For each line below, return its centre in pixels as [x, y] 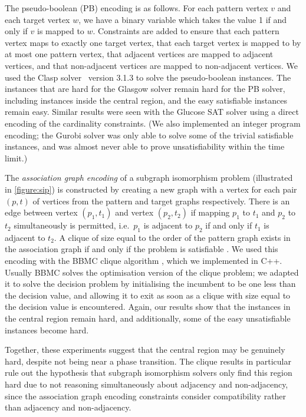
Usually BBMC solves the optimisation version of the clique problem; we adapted [152, 272]
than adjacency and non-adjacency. [68, 407]
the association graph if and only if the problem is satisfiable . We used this [142, 249]
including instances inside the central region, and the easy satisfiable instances [146, 100]
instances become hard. [47, 330]
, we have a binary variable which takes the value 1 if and [183, 19]
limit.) [16, 158]
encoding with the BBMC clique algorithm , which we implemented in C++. [144, 261]
